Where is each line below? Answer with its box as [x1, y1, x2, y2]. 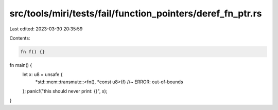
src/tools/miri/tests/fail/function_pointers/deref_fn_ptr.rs [9, 8, 262, 19]
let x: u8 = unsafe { [22, 71, 63, 78]
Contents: [9, 35, 30, 41]
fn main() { [9, 62, 32, 68]
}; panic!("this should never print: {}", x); [22, 88, 108, 95]
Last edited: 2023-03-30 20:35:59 [9, 26, 83, 32]
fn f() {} [20, 49, 45, 54]
